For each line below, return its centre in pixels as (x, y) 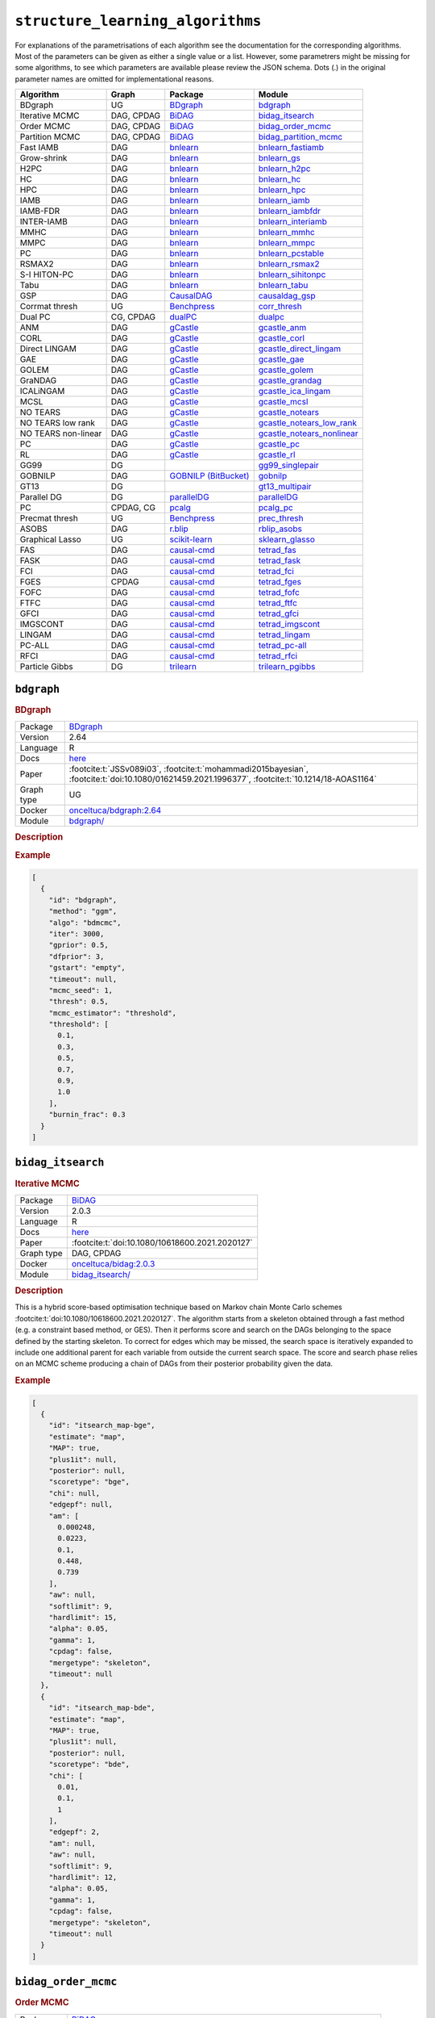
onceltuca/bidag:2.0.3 (113, 1263)
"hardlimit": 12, (83, 1878)
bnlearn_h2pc (284, 169)
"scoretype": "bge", (89, 1482)
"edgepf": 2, (75, 1832)
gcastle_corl (282, 338)
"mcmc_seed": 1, (81, 990)
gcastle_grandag (290, 381)
